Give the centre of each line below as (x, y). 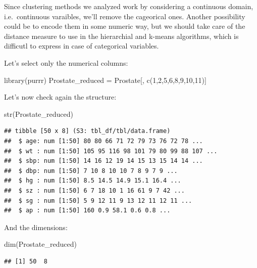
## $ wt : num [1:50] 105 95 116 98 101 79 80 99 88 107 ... (111, 151)
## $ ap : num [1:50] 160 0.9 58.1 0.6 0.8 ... (87, 211)
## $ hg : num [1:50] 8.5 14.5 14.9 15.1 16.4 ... (93, 181)
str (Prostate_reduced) (39, 114)
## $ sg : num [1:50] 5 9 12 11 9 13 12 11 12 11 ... (98, 200)
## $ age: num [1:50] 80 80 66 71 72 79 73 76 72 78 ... (104, 141)
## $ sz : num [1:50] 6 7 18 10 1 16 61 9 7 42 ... (94, 190)
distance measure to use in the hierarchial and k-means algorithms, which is (121, 36)
